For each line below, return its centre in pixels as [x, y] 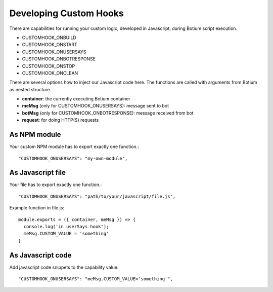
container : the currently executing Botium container [76, 99]
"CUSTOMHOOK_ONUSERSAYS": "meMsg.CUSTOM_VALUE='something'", [96, 279]
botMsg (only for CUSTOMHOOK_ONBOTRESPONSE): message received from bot [108, 113]
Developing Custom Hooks [66, 13]
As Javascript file [37, 173]
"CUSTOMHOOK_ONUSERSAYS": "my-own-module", [73, 158]
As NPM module [35, 135]
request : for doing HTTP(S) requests [60, 120]
